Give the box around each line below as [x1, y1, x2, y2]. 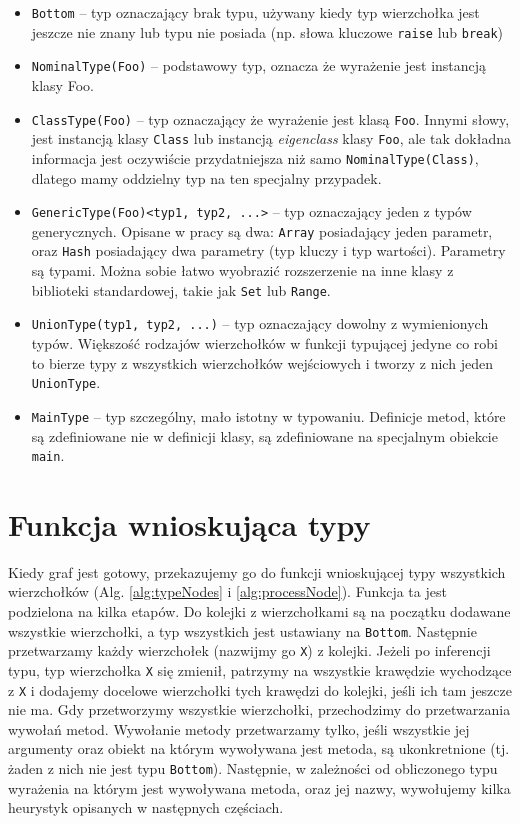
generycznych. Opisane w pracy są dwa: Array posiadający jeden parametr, [31, 220, 493, 241]
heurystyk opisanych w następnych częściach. [8, 797, 284, 818]
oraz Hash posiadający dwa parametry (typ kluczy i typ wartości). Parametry [31, 240, 506, 261]
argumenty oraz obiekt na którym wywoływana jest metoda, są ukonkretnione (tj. [8, 738, 510, 759]
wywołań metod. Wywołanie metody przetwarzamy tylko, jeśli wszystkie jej [8, 718, 470, 739]
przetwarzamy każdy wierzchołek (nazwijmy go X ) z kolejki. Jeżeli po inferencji [8, 640, 491, 661]
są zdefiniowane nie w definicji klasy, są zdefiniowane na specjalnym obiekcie [31, 425, 498, 446]
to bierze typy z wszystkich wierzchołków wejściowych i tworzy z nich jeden [31, 352, 493, 373]
